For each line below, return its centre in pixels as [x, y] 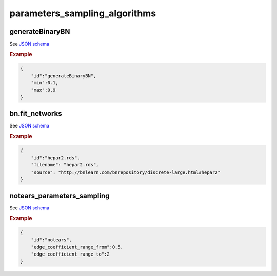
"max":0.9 [43, 90]
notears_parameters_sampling [60, 195]
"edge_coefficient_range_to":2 [70, 254]
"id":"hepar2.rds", [56, 158]
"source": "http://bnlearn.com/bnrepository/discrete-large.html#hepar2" [126, 172]
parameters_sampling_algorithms [83, 13]
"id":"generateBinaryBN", [64, 76]
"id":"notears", [51, 240]
